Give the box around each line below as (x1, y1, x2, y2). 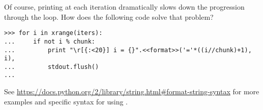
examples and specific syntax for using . (4, 96, 128, 106)
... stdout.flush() (4, 63, 99, 70)
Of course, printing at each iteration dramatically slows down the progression (4, 2, 245, 12)
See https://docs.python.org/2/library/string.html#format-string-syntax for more (4, 86, 259, 97)
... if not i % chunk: (4, 38, 95, 45)
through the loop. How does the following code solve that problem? (4, 11, 214, 22)
